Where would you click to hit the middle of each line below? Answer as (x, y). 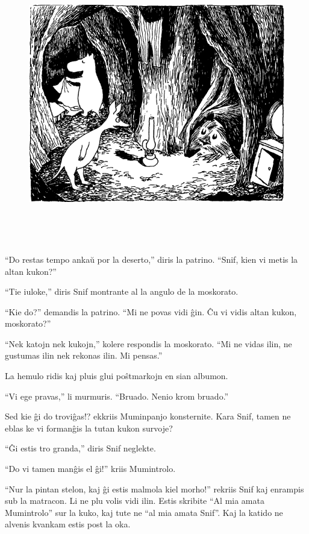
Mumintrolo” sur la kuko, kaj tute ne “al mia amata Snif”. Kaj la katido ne (144, 512)
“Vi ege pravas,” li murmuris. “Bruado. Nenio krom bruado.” (117, 396)
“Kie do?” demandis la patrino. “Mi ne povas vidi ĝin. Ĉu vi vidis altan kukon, (151, 311)
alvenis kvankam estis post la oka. (68, 524)
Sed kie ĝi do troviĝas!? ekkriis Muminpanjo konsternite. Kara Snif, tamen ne (148, 416)
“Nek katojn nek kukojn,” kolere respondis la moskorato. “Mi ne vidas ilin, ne (148, 343)
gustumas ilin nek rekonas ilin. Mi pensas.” (84, 355)
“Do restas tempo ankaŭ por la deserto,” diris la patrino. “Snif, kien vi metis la (151, 259)
